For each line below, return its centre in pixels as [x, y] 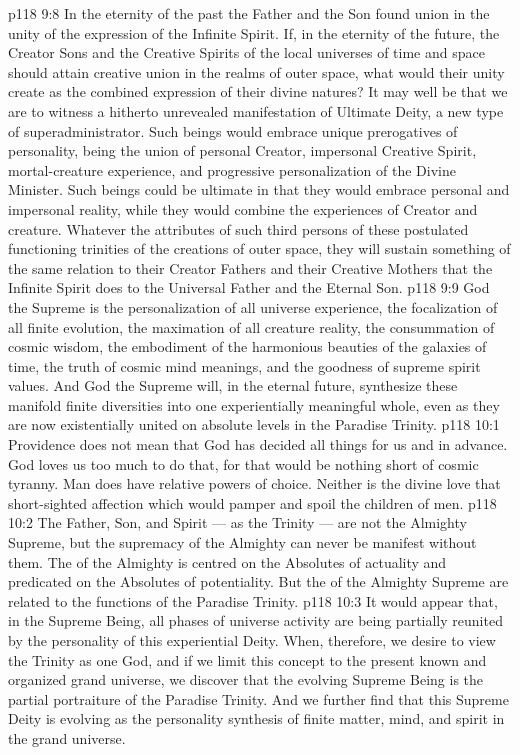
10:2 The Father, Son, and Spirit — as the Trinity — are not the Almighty [237, 522]
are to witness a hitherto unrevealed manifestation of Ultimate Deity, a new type [256, 110]
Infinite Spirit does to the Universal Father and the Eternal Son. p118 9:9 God [249, 287]
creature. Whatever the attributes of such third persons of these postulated [238, 228]
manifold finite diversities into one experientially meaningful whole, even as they [254, 404]
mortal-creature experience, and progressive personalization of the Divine [232, 169]
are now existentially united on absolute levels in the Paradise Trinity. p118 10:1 [254, 424]
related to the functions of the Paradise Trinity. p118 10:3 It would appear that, [253, 600]
